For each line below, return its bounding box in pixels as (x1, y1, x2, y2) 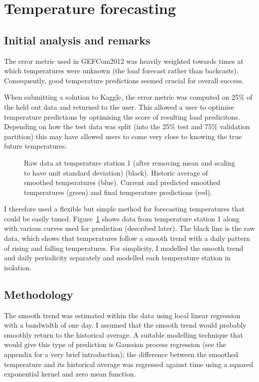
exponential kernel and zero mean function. (4, 369, 136, 379)
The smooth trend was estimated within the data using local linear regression (4, 310, 241, 320)
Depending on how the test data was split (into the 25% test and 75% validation (4, 121, 250, 132)
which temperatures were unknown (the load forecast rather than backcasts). (4, 65, 239, 76)
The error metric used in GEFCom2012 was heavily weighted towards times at (4, 55, 244, 66)
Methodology (4, 286, 73, 302)
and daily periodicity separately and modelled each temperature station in (4, 252, 231, 263)
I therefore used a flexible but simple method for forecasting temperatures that (4, 203, 245, 214)
